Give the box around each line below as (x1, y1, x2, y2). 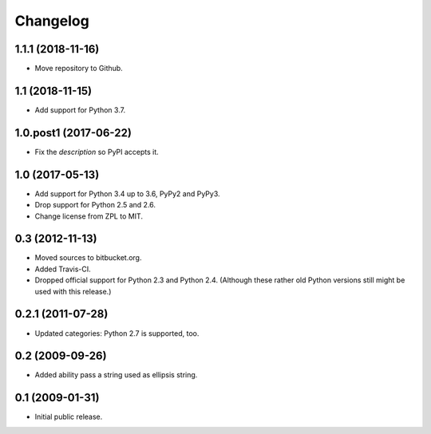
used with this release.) (34, 286, 112, 296)
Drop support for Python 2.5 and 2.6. (34, 200, 156, 210)
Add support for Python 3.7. (34, 105, 126, 115)
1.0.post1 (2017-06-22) (14, 126, 132, 140)
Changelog (14, 12, 89, 30)
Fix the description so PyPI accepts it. (34, 147, 159, 156)
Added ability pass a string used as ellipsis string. (34, 370, 198, 380)
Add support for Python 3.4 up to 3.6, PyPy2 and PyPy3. (34, 188, 220, 199)
